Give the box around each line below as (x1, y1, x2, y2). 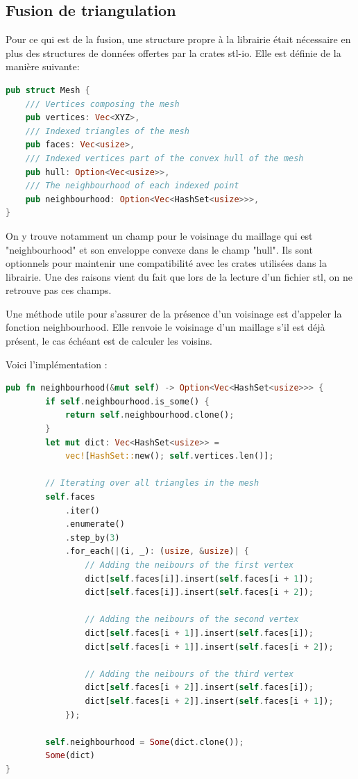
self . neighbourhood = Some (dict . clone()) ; (45, 737, 244, 747)
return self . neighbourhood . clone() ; (65, 410, 235, 420)
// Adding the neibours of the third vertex (85, 669, 294, 679)
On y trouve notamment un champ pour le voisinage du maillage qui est (6, 228, 313, 243)
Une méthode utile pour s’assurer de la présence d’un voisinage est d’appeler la (6, 306, 342, 320)
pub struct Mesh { (6, 85, 90, 95)
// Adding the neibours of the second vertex (85, 614, 299, 625)
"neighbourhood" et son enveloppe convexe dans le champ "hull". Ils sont (6, 242, 313, 256)
